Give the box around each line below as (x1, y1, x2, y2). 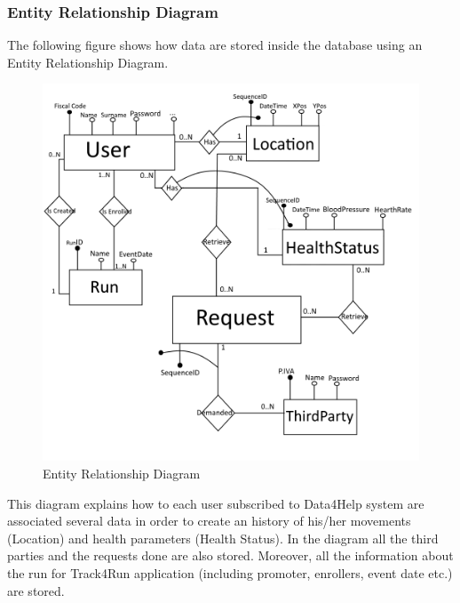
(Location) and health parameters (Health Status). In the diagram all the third (7, 528, 439, 547)
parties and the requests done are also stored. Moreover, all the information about (7, 546, 454, 565)
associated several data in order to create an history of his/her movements (7, 511, 411, 530)
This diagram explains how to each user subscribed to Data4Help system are (7, 494, 424, 512)
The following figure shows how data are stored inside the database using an (7, 36, 423, 54)
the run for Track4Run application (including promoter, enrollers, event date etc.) (7, 563, 453, 582)
